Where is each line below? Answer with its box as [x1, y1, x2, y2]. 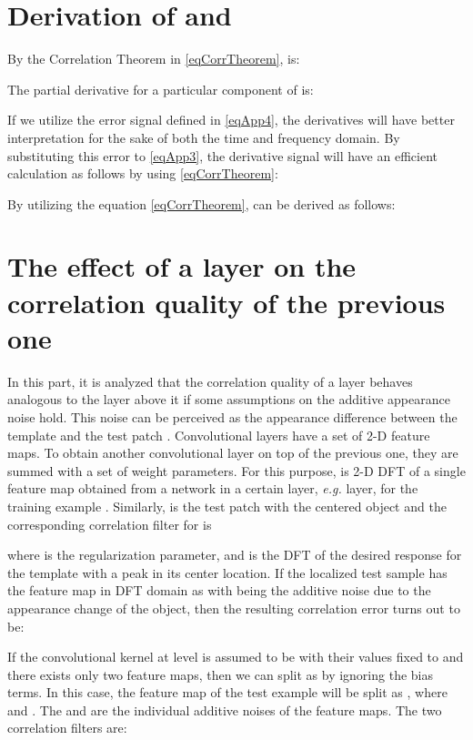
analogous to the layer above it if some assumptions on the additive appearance [7, 390, 450, 409]
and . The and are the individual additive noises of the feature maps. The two [7, 700, 442, 719]
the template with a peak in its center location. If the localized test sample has [7, 563, 448, 582]
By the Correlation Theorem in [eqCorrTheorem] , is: [7, 49, 300, 68]
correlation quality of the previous [7, 283, 446, 320]
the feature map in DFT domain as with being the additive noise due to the [7, 581, 431, 600]
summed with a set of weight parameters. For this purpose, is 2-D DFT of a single [7, 461, 466, 480]
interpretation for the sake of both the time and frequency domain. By [7, 127, 400, 147]
